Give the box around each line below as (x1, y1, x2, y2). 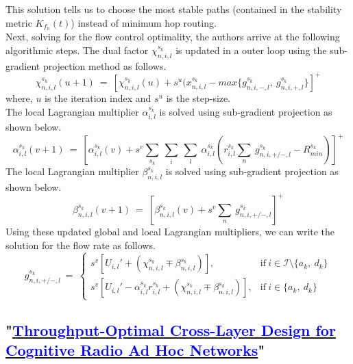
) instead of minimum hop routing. (71, 15, 217, 29)
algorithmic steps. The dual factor (5, 43, 149, 57)
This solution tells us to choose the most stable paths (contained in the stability (5, 2, 342, 16)
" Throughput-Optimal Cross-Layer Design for (5, 320, 336, 341)
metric (5, 15, 32, 29)
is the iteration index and (45, 90, 151, 105)
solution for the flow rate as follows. (5, 237, 156, 252)
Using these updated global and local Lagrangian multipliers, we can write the (5, 224, 335, 238)
